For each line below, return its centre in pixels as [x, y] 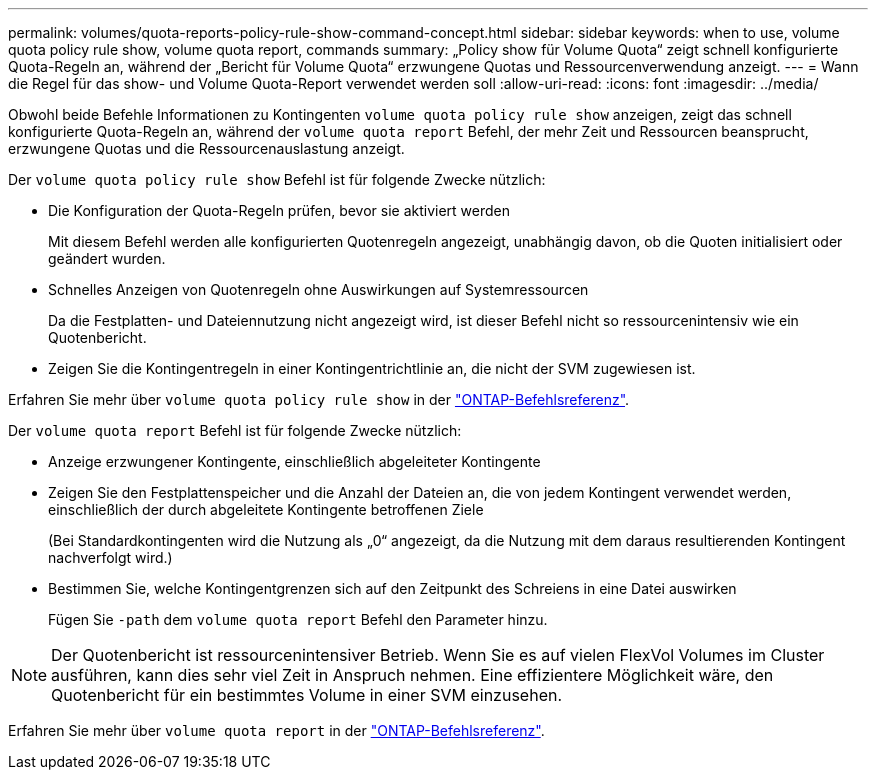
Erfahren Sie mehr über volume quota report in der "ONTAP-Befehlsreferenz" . [276, 730]
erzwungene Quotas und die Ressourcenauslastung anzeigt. [206, 148]
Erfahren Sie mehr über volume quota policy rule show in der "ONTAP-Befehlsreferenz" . [319, 399]
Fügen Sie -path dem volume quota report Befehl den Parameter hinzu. [298, 619]
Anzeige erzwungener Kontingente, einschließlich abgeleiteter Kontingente [294, 461]
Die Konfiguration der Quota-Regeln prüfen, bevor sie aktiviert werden [279, 210]
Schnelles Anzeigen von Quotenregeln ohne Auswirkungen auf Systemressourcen [318, 289]
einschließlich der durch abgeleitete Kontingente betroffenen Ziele [266, 509]
